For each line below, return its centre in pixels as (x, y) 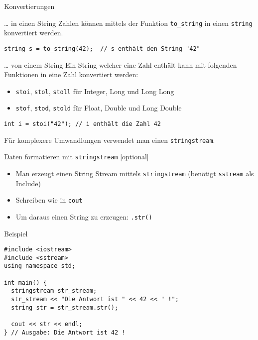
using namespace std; (40, 266)
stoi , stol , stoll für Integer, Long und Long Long (95, 91)
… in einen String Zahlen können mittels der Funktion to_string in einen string (128, 23)
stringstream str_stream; (54, 291)
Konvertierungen (29, 6)
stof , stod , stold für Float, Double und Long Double (99, 108)
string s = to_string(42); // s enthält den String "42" (102, 49)
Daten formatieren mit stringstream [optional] (76, 157)
